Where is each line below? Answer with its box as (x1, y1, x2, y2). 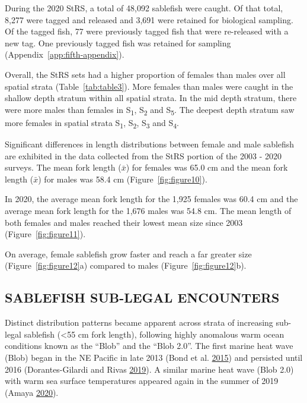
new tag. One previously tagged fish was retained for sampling (5, 36, 231, 49)
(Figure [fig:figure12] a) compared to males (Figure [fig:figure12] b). (5, 259, 247, 272)
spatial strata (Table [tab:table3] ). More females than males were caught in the (5, 80, 293, 92)
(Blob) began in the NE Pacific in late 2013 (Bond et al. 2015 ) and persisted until (5, 351, 303, 363)
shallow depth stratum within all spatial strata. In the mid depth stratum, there (5, 92, 297, 104)
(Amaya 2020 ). (5, 386, 59, 398)
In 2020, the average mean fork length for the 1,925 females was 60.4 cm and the (5, 193, 298, 205)
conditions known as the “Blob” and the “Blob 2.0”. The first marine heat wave (5, 339, 293, 352)
